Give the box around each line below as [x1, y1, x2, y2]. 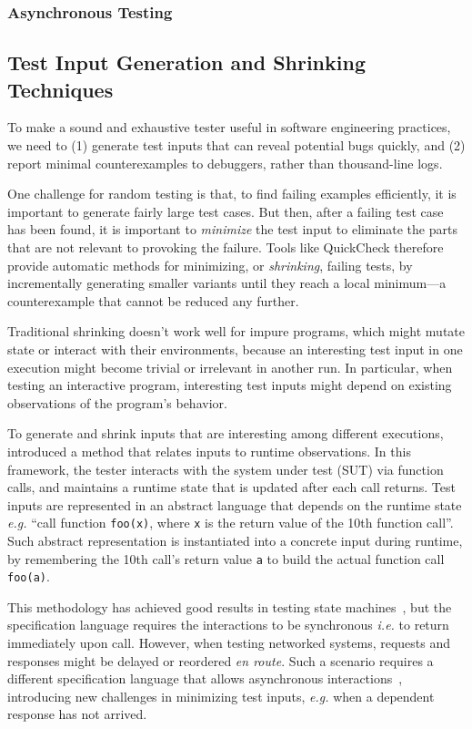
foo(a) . [7, 567, 50, 586]
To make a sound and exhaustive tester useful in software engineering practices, [7, 118, 451, 137]
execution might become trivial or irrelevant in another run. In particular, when [7, 357, 453, 376]
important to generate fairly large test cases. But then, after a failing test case [7, 201, 444, 221]
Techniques [7, 75, 114, 103]
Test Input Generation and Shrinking [7, 48, 366, 77]
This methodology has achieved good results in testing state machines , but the [7, 597, 452, 616]
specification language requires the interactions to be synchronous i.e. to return [7, 615, 449, 634]
